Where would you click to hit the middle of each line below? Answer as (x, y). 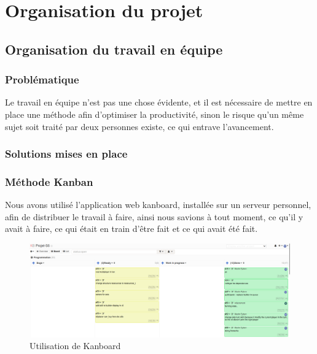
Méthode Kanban (49, 181)
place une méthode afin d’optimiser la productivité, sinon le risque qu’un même (155, 114)
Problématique (42, 79)
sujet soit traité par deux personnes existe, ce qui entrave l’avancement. (139, 126)
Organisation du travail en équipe (114, 49)
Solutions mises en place (66, 154)
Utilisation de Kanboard (75, 346)
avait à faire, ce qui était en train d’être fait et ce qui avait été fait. (131, 229)
